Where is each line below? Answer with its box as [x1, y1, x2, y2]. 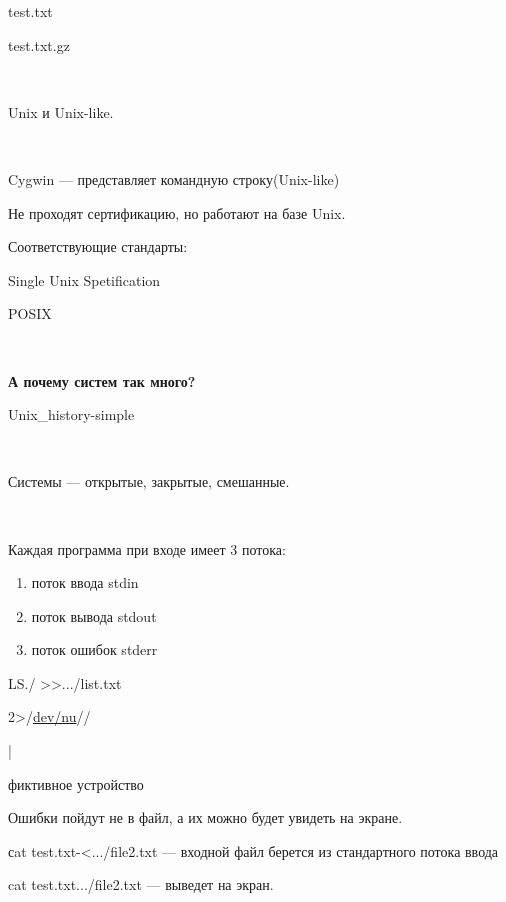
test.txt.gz [8, 34, 70, 55]
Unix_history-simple [8, 404, 135, 425]
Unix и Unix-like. [8, 101, 114, 122]
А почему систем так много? [8, 370, 196, 391]
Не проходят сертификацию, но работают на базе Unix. [8, 202, 346, 223]
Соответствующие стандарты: [8, 236, 188, 257]
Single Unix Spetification [8, 269, 161, 290]
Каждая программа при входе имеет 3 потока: [8, 538, 286, 559]
